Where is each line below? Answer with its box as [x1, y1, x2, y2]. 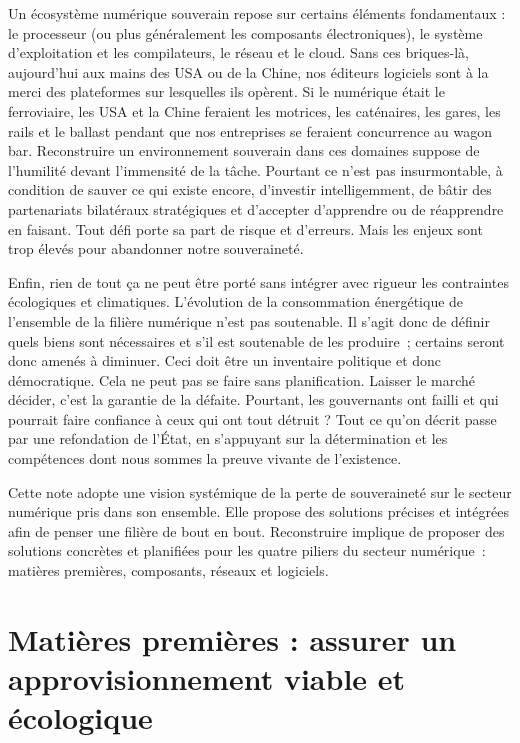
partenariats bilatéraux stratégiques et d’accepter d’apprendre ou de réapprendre [8, 198, 504, 219]
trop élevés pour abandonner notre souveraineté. [8, 238, 304, 259]
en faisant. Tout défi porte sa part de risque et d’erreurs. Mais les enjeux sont [8, 218, 483, 239]
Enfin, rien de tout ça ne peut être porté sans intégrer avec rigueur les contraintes [8, 271, 509, 292]
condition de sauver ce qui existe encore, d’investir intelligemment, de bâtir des [8, 179, 492, 200]
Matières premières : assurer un [8, 618, 457, 659]
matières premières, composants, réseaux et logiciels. [8, 560, 329, 581]
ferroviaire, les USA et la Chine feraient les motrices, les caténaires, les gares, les [8, 100, 501, 121]
